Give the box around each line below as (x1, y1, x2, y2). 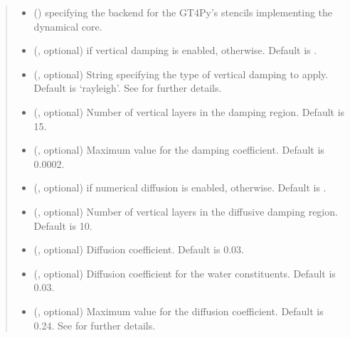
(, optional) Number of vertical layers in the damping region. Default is (33, 104, 345, 119)
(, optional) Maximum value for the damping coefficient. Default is (33, 142, 324, 157)
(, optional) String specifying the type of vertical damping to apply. (33, 66, 329, 81)
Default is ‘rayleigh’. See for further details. (33, 80, 222, 95)
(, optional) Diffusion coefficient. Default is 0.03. (33, 242, 244, 257)
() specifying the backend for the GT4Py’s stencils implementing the (33, 5, 333, 19)
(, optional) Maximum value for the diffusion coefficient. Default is (33, 303, 324, 318)
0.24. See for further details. (33, 317, 156, 332)
